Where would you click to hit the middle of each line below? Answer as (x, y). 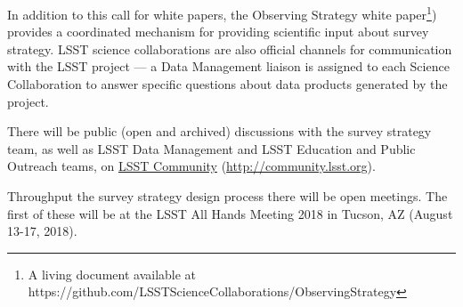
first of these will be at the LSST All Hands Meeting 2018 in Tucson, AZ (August (230, 213)
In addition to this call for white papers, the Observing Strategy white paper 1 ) (222, 13)
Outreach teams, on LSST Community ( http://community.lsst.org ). (191, 166)
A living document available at (112, 274)
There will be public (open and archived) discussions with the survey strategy (219, 131)
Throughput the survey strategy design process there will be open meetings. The (227, 196)
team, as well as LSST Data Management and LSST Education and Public (211, 148)
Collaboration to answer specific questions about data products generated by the (227, 84)
